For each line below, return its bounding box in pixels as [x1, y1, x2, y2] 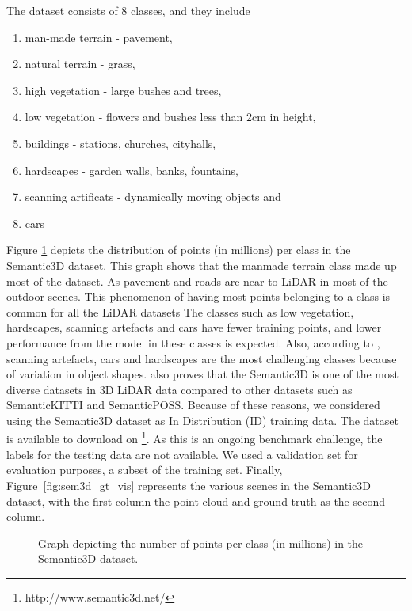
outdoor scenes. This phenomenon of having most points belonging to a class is [6, 288, 391, 305]
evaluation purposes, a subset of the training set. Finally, [6, 461, 283, 478]
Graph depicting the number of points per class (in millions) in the [38, 534, 364, 551]
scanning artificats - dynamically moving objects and [25, 188, 281, 205]
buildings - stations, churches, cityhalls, [25, 135, 216, 151]
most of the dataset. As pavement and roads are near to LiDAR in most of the [6, 272, 388, 289]
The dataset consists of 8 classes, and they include [6, 2, 250, 18]
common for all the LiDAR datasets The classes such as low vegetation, [6, 303, 354, 320]
